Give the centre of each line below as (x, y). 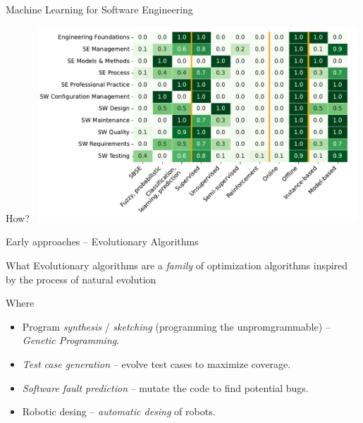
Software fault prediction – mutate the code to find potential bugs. (165, 387)
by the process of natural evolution (81, 279)
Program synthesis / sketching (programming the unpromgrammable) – (176, 326)
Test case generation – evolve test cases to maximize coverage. (156, 364)
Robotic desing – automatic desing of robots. (119, 411)
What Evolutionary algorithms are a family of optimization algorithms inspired (177, 265)
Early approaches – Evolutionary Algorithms (102, 241)
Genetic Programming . (71, 340)
